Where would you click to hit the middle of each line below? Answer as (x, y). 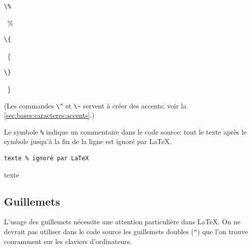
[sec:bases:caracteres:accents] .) (49, 115)
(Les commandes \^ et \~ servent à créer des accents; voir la (95, 105)
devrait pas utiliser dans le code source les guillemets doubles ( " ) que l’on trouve (126, 231)
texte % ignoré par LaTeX (46, 159)
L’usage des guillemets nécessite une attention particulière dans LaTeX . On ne (122, 222)
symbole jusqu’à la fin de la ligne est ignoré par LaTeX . (88, 141)
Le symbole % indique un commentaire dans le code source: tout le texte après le (125, 131)
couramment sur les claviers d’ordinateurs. (68, 241)
